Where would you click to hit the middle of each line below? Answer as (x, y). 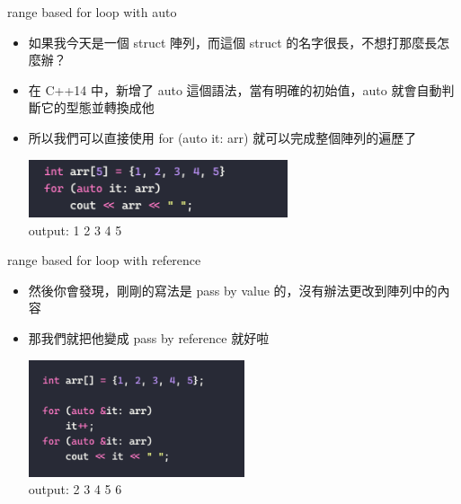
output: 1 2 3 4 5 (75, 230)
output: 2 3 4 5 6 (75, 489)
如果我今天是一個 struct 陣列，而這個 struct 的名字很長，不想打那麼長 (233, 42)
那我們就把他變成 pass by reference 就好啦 (149, 337)
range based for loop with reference (104, 260)
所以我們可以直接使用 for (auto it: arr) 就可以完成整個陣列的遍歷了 (222, 137)
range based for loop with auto (92, 12)
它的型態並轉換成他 (98, 107)
